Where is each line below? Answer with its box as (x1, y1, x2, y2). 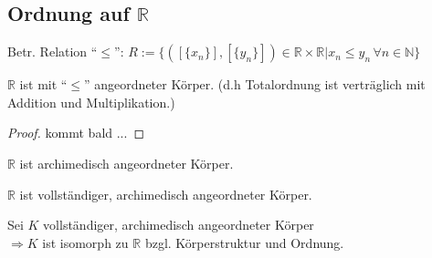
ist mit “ (19, 75, 68, 94)
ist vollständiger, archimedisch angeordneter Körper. (19, 184, 312, 203)
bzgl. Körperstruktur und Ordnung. (144, 232, 344, 252)
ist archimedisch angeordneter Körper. (19, 153, 234, 172)
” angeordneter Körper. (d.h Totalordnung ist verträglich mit (84, 75, 426, 94)
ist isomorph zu (42, 232, 129, 252)
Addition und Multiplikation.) (7, 92, 175, 111)
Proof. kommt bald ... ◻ (7, 123, 145, 142)
